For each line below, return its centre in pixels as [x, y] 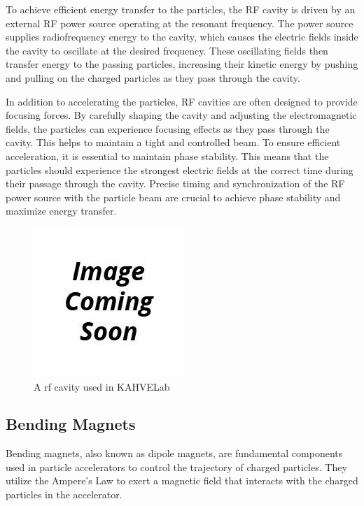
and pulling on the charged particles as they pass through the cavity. [153, 77]
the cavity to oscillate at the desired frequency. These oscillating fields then [167, 50]
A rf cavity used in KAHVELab [102, 386]
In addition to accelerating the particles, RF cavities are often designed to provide [182, 101]
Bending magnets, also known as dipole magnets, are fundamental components [174, 453]
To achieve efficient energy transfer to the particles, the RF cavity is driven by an [181, 9]
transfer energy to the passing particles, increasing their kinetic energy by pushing [182, 64]
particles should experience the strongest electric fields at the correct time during [180, 169]
